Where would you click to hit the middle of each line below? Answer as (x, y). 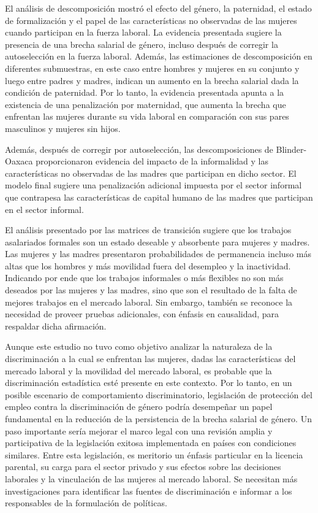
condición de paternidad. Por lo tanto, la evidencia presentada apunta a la (145, 92)
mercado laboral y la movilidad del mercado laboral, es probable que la (138, 370)
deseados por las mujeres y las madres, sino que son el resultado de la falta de (151, 290)
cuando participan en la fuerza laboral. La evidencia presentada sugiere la (143, 32)
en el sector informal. (44, 209)
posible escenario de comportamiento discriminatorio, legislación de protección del (159, 394)
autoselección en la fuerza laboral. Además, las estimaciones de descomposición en (159, 56)
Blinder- (291, 149)
